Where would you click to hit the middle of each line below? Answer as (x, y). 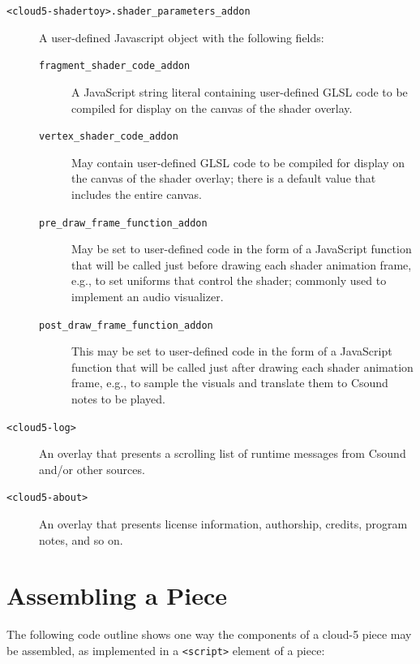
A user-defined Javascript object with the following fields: (182, 37)
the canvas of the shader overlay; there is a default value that (224, 178)
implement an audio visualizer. (148, 296)
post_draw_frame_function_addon (126, 325)
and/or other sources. (92, 469)
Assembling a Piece (117, 595)
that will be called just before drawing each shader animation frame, (242, 264)
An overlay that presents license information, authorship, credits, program (223, 524)
